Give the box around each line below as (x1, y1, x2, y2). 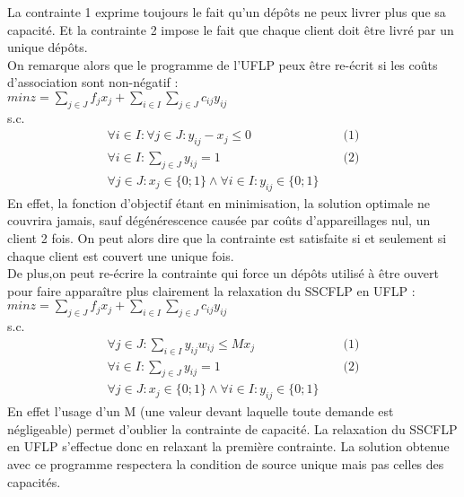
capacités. (7, 472, 61, 491)
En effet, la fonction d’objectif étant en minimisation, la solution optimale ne (7, 193, 430, 212)
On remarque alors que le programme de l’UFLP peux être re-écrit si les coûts (7, 55, 438, 74)
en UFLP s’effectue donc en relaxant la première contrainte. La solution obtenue (7, 437, 450, 456)
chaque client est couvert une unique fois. (7, 246, 234, 265)
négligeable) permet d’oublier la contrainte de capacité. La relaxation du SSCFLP (7, 419, 458, 438)
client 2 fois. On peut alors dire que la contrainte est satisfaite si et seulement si (7, 229, 447, 248)
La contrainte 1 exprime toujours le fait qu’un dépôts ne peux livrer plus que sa (7, 3, 446, 21)
